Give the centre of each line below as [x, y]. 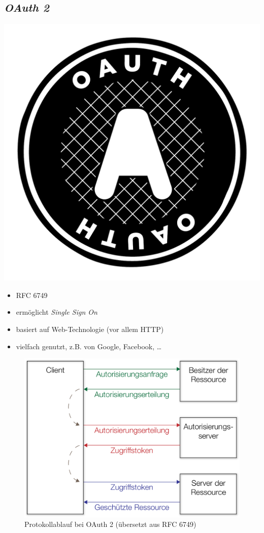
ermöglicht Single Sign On [57, 312]
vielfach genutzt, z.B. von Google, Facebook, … [89, 346]
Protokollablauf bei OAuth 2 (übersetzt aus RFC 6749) [110, 524]
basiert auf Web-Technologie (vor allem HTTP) [90, 329]
